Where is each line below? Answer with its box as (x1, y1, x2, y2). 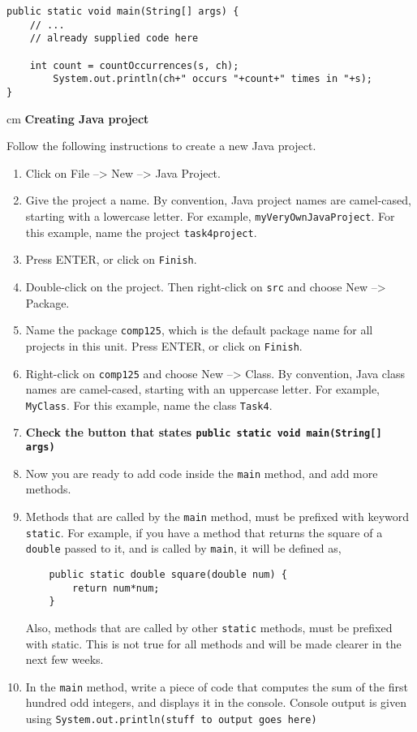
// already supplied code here (29, 32, 199, 45)
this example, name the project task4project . (25, 223, 257, 240)
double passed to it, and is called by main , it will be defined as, (25, 540, 342, 557)
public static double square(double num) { (49, 568, 287, 580)
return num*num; (72, 582, 160, 594)
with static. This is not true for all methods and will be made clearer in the (25, 635, 402, 652)
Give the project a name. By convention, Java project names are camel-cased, (25, 192, 411, 209)
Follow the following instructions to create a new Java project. (6, 137, 316, 154)
